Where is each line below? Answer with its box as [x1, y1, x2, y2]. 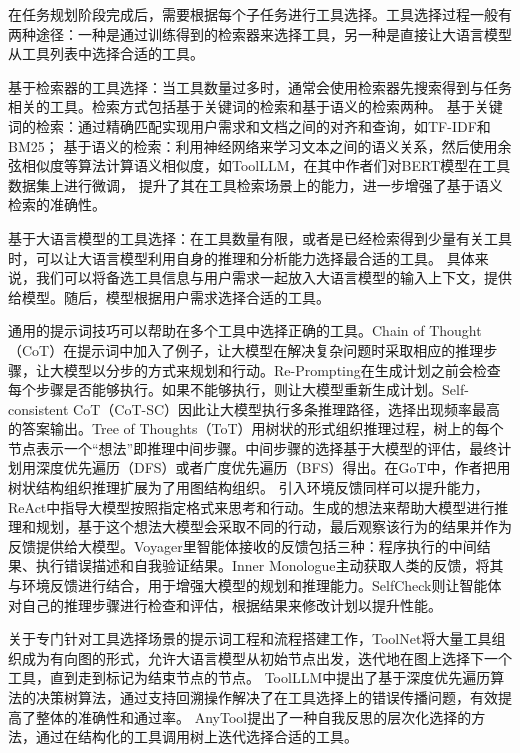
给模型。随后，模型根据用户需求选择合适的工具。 [8, 286, 330, 307]
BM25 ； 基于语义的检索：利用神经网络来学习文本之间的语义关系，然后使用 [8, 135, 498, 156]
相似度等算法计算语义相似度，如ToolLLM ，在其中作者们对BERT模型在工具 [21, 155, 511, 176]
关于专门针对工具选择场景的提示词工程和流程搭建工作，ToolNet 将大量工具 [8, 628, 492, 649]
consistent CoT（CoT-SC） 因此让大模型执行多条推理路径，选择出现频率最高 [8, 398, 501, 419]
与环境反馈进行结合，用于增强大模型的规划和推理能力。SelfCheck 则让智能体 [8, 575, 502, 596]
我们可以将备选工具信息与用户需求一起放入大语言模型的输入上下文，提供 [35, 267, 512, 288]
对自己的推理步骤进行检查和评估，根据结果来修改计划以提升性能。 [8, 594, 442, 615]
